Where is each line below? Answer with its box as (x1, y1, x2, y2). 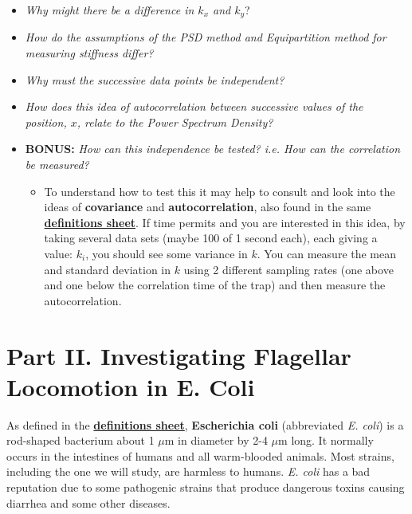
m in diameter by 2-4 (164, 432, 268, 449)
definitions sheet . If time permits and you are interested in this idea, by (44, 214, 406, 230)
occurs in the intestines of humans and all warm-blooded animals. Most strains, (6, 447, 394, 464)
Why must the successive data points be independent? (25, 71, 284, 88)
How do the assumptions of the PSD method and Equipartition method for (25, 29, 386, 45)
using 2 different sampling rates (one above (183, 261, 394, 277)
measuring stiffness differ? (25, 45, 154, 61)
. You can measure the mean (257, 245, 397, 261)
